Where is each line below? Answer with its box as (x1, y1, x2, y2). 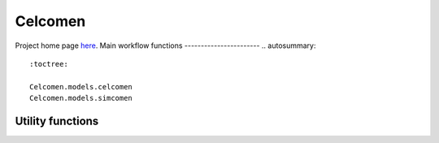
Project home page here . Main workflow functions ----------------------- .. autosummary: (15, 41, 316, 50)
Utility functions (15, 114, 99, 128)
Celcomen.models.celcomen (29, 82, 133, 91)
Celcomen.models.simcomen (29, 93, 133, 103)
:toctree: (29, 59, 68, 68)
